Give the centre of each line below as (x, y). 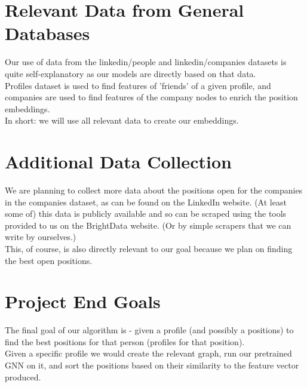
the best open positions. (49, 260)
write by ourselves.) (41, 237)
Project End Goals (83, 301)
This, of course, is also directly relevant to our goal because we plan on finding (149, 248)
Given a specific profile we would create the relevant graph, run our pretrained (148, 353)
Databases (47, 33)
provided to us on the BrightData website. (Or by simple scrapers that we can (148, 225)
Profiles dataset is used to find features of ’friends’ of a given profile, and (138, 85)
